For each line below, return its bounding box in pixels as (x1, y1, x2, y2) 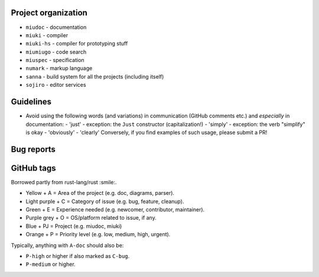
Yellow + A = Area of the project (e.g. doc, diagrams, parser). (25, 190, 174, 197)
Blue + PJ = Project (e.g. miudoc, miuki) (25, 222, 122, 230)
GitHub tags (11, 163, 56, 173)
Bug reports (11, 144, 56, 154)
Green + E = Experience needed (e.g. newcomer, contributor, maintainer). (25, 206, 205, 213)
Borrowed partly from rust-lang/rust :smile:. (11, 178, 117, 185)
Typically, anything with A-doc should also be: (11, 242, 124, 249)
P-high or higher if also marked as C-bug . (25, 252, 130, 259)
